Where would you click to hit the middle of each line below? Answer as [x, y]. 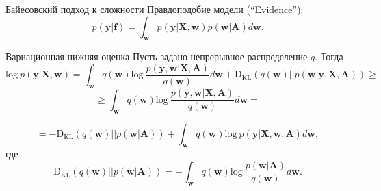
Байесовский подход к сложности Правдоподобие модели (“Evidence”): [155, 9]
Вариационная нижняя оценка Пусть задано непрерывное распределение [157, 56]
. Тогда [329, 56]
